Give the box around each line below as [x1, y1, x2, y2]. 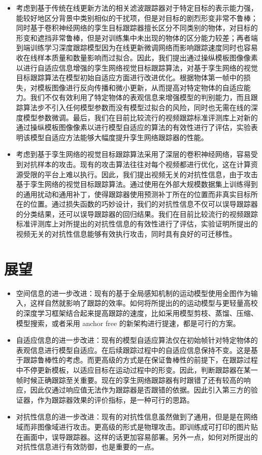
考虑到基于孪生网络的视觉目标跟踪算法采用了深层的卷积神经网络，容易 [16, 149, 251, 159]
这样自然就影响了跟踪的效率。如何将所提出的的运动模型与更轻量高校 [30, 298, 258, 308]
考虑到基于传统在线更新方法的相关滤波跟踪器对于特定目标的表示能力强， [16, 3, 258, 13]
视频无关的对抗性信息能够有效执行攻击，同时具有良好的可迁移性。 [16, 229, 237, 239]
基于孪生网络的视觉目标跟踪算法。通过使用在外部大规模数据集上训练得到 [16, 179, 258, 189]
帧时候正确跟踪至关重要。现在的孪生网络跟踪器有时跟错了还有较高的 [16, 374, 244, 385]
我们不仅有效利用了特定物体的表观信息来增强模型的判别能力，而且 [30, 92, 251, 103]
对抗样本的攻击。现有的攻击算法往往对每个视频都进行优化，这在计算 [23, 158, 251, 169]
